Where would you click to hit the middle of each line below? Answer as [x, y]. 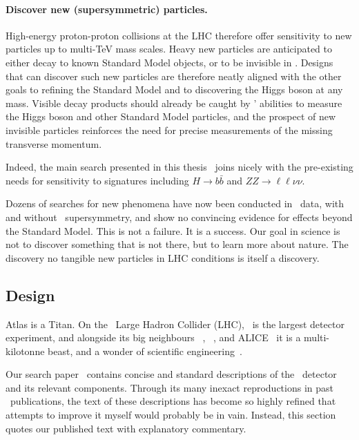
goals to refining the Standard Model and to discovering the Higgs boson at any [174, 89]
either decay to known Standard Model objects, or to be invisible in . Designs [169, 62]
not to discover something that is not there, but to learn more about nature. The [177, 244]
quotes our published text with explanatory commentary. [126, 428]
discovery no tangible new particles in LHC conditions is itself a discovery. [163, 257]
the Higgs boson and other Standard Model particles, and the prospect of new [171, 116]
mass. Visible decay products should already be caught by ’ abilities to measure [174, 103]
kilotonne [25, 351]
